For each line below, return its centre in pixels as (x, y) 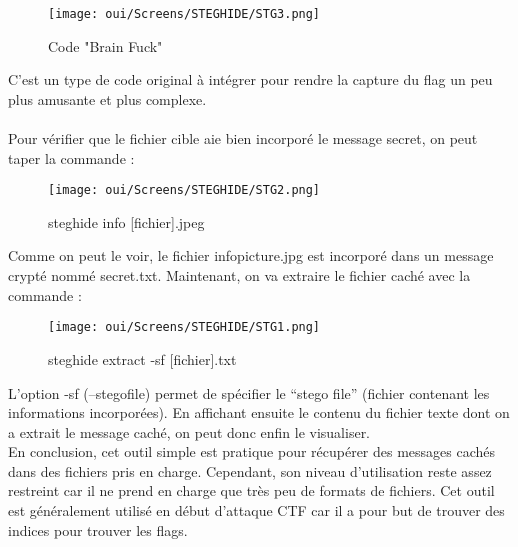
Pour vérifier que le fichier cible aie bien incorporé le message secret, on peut (243, 138)
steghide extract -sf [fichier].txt (142, 358)
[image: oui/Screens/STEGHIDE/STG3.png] (184, 14)
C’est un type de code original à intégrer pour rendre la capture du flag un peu (250, 79)
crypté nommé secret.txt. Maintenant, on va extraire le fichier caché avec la (239, 275)
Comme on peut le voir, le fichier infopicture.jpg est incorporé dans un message (251, 255)
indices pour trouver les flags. (98, 529)
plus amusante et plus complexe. (107, 98)
